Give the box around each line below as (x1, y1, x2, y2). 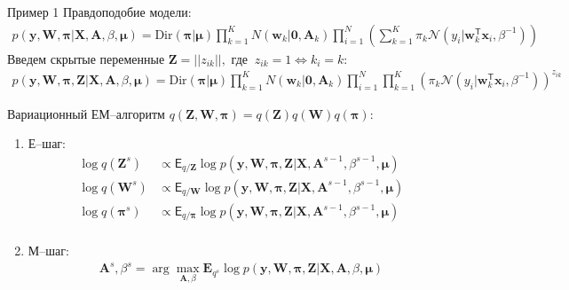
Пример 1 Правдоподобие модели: (7, 3, 192, 20)
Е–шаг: (28, 134, 66, 153)
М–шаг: (28, 241, 69, 260)
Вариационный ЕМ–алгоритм (7, 104, 165, 122)
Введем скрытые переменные (7, 49, 165, 67)
